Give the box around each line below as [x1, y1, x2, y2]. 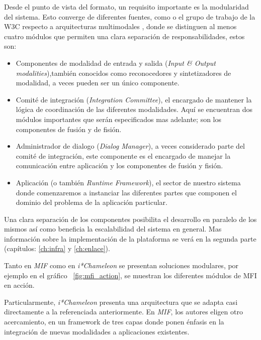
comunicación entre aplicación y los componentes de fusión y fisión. [16, 160, 223, 171]
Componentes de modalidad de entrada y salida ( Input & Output [16, 57, 216, 68]
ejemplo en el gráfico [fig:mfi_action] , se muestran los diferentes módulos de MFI [4, 270, 257, 280]
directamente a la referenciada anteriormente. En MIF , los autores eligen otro [4, 306, 243, 317]
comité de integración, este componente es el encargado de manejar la [16, 150, 231, 161]
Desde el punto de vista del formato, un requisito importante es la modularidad [4, 2, 249, 12]
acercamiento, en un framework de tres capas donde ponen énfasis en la [4, 316, 224, 327]
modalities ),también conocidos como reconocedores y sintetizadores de [16, 67, 231, 78]
